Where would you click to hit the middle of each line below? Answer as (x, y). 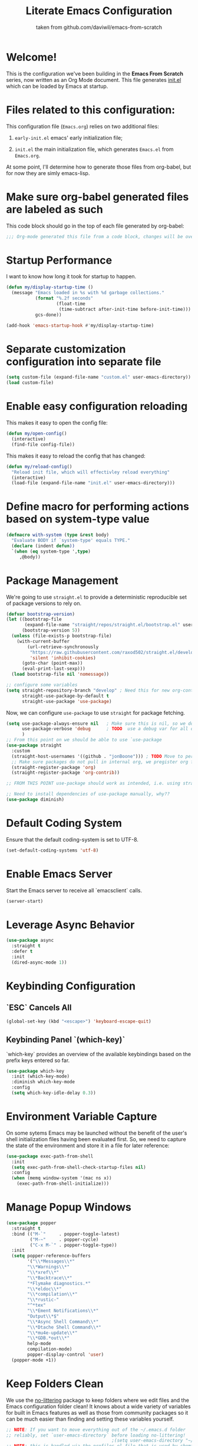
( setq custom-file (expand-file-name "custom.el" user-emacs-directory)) (99, 377)
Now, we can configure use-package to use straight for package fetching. (96, 712)
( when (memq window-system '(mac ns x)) (62, 1178)
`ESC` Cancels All (39, 1008)
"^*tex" (37, 1305)
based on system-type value (78, 519)
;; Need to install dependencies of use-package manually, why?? (88, 794)
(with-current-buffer (43, 641)
